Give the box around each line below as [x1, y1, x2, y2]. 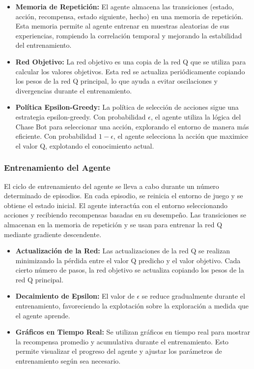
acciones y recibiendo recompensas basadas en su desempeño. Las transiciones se [4, 210, 247, 220]
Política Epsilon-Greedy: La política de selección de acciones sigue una [15, 102, 239, 112]
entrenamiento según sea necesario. [15, 356, 121, 366]
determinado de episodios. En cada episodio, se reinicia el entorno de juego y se [4, 190, 243, 201]
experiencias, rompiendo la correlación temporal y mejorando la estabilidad [15, 30, 242, 40]
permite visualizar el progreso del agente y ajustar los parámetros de [15, 346, 222, 356]
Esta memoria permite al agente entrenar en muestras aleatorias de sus [15, 21, 229, 31]
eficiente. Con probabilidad [15, 131, 97, 141]
